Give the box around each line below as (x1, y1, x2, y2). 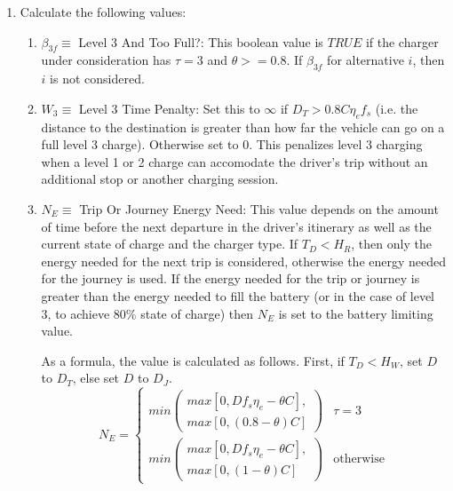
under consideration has (41, 51, 171, 69)
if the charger (365, 32, 439, 51)
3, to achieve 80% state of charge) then (41, 304, 254, 322)
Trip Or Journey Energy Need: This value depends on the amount (79, 199, 439, 218)
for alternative (327, 51, 404, 69)
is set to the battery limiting (278, 304, 433, 322)
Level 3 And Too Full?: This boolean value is (78, 32, 323, 51)
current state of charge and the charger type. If (41, 234, 298, 253)
